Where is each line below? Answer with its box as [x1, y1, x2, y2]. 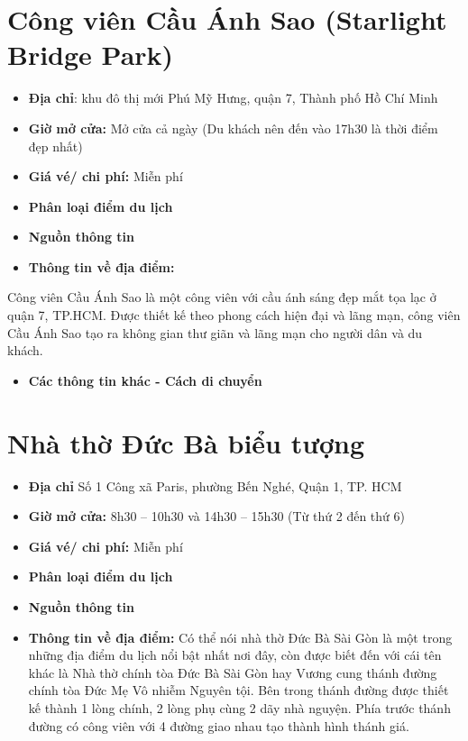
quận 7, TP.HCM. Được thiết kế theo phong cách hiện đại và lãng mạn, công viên [7, 306, 461, 325]
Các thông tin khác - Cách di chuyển [28, 370, 262, 389]
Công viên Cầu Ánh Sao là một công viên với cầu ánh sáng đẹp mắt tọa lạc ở [7, 288, 436, 306]
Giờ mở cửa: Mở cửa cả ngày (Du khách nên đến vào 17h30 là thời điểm [28, 118, 438, 137]
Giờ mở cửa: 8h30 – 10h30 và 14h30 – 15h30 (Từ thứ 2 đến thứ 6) [28, 507, 405, 526]
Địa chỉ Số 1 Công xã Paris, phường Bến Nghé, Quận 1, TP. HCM [28, 476, 402, 495]
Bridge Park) [7, 36, 174, 73]
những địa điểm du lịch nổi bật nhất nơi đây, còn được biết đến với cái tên [28, 645, 442, 664]
